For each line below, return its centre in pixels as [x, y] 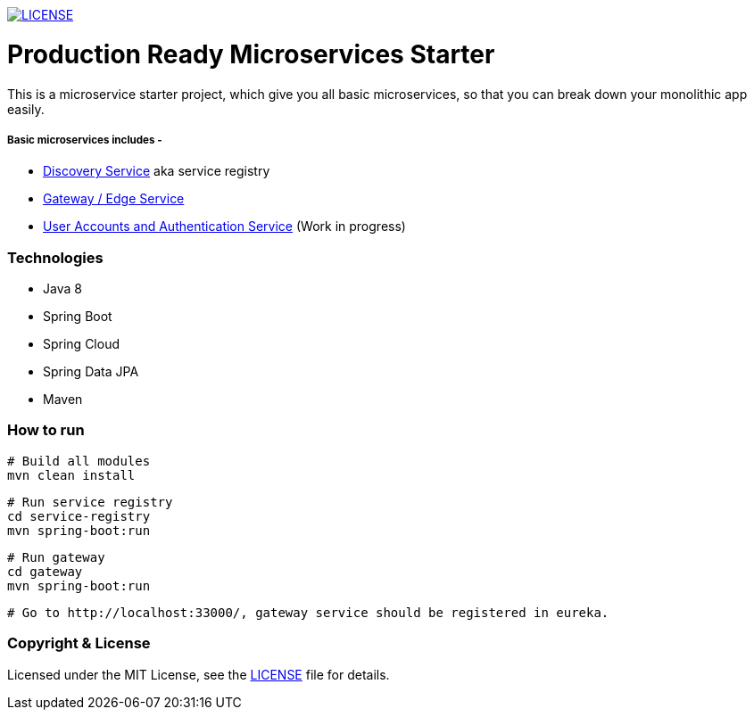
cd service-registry [79, 516]
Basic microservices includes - [85, 140]
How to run [46, 430]
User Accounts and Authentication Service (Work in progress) [224, 227]
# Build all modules [79, 461]
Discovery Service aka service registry [157, 171]
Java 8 [62, 289]
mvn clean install [71, 475]
